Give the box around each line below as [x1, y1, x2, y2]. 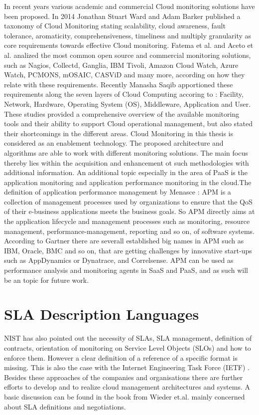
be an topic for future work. [4, 274, 89, 285]
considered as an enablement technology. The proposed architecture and [4, 138, 224, 148]
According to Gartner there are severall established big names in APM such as [4, 235, 244, 246]
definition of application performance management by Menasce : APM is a [4, 187, 231, 197]
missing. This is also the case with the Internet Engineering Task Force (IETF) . [4, 362, 250, 373]
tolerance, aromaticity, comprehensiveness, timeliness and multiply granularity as [4, 30, 252, 40]
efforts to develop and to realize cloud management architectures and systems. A [4, 382, 250, 392]
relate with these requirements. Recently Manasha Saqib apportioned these [4, 79, 233, 89]
